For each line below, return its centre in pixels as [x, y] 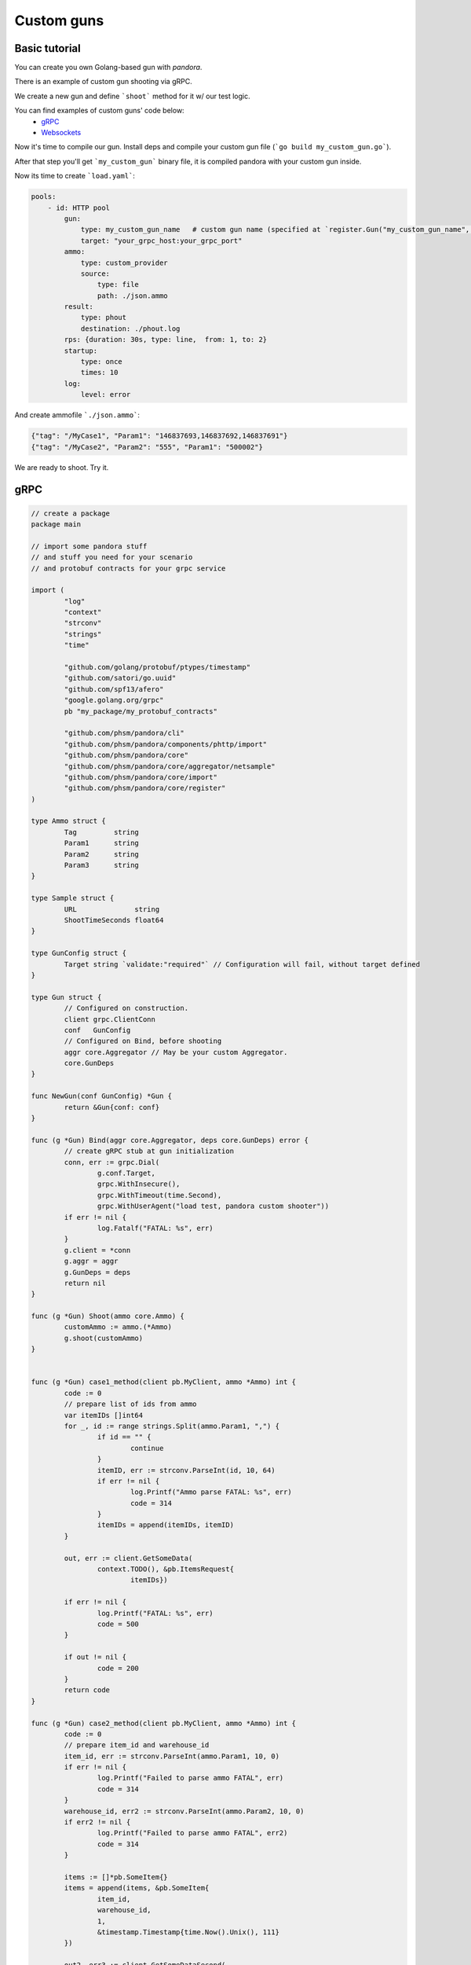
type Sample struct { [73, 898]
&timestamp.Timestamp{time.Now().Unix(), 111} [188, 1932]
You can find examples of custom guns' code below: [99, 111]
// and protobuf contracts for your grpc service [128, 568]
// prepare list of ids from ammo [130, 1404]
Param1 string [101, 843]
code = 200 [118, 1668]
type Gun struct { [66, 997]
